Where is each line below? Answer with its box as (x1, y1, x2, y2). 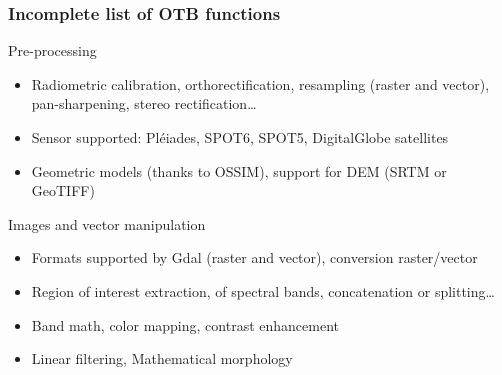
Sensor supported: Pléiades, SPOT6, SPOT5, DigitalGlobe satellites (31, 127, 449, 147)
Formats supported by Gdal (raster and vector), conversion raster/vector (31, 247, 478, 268)
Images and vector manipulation (8, 213, 206, 234)
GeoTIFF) (31, 180, 95, 201)
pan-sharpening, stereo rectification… (31, 93, 257, 114)
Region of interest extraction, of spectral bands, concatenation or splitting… (31, 280, 495, 301)
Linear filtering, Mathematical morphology (31, 348, 293, 369)
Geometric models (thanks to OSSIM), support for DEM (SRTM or (31, 160, 447, 181)
